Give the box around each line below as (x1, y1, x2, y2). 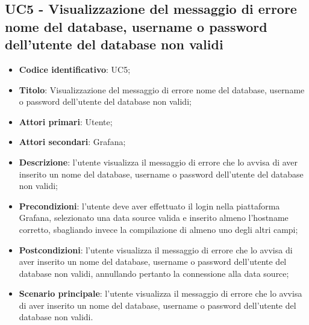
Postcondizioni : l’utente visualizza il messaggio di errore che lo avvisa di (19, 243, 293, 256)
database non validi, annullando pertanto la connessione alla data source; (19, 267, 289, 279)
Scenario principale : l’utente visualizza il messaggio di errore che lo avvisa (19, 287, 302, 300)
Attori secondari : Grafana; (19, 135, 126, 148)
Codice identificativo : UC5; (19, 63, 131, 75)
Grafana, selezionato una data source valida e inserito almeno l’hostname (19, 211, 289, 224)
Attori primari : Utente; (19, 115, 113, 128)
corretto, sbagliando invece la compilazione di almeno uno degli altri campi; (19, 223, 298, 235)
